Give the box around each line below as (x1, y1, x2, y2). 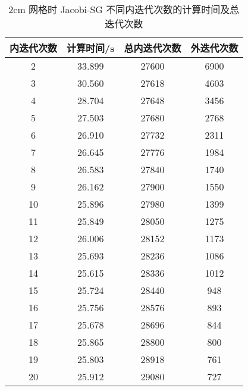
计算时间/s (67, 41, 115, 55)
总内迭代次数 (124, 41, 181, 55)
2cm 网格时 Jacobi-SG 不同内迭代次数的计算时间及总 (8, 2, 240, 16)
